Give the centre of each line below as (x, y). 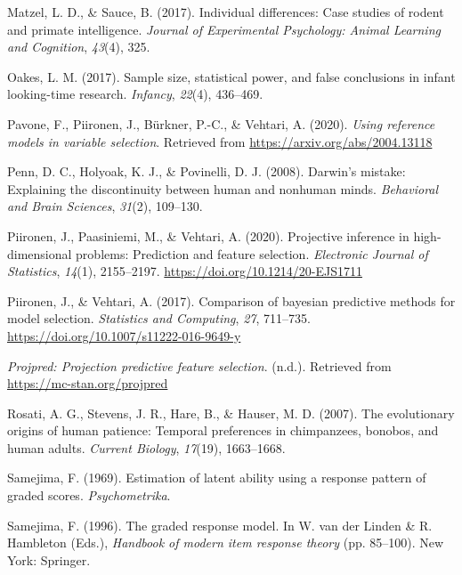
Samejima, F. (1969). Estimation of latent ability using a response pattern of (217, 478)
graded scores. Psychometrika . (89, 495)
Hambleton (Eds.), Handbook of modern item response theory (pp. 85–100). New (226, 543)
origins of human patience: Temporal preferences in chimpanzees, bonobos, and (223, 430)
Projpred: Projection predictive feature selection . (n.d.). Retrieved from (199, 365)
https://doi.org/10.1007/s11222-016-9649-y (124, 335)
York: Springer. (49, 559)
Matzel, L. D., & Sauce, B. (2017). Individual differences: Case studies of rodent (226, 12)
